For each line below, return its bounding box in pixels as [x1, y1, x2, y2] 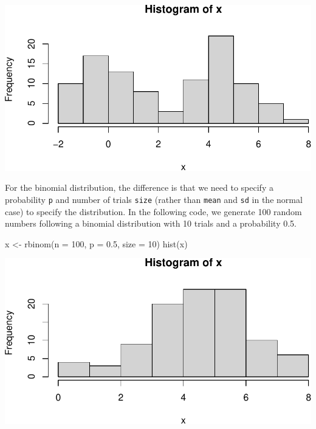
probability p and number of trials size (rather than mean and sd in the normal [5, 193, 303, 206]
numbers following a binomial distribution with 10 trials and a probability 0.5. [5, 217, 297, 230]
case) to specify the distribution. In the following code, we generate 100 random [5, 205, 302, 218]
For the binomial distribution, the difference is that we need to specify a [5, 181, 273, 194]
